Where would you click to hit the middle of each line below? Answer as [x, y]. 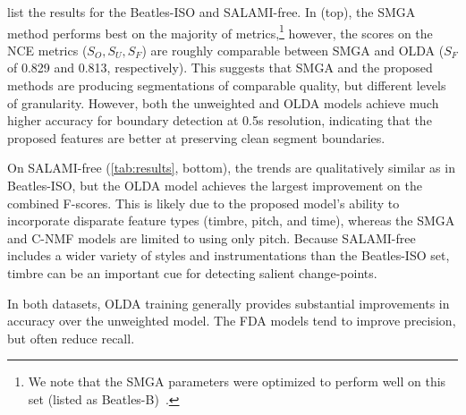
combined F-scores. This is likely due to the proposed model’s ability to [203, 203]
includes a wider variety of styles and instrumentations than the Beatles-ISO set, [229, 255]
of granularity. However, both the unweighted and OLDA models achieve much [223, 102]
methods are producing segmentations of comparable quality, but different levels [227, 85]
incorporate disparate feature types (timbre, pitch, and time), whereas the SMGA [231, 220]
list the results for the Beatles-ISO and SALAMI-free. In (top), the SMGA [212, 12]
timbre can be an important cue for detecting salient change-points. [192, 272]
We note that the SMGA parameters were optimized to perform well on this [237, 381]
